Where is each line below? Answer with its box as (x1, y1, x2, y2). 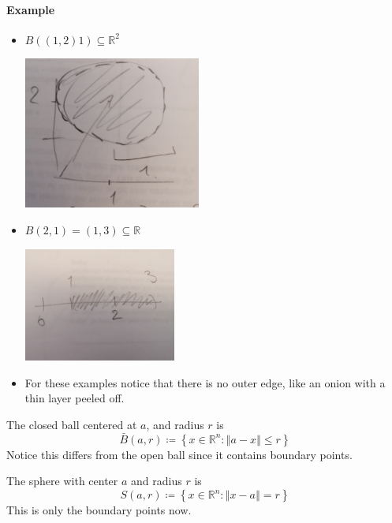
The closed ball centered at (6, 417, 137, 433)
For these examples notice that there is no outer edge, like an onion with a (24, 374, 386, 390)
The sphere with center (6, 473, 118, 489)
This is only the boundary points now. (6, 502, 192, 518)
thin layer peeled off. (24, 390, 125, 406)
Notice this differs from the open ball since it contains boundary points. (6, 446, 353, 462)
